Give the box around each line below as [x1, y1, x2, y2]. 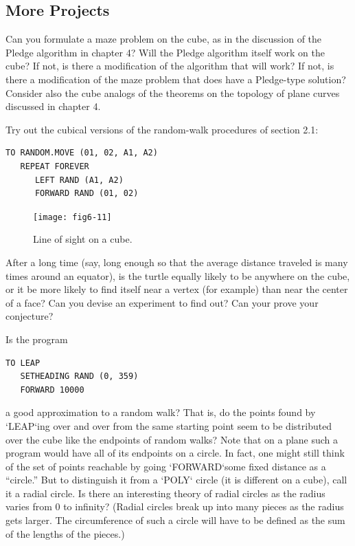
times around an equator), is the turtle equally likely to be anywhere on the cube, [5, 268, 350, 283]
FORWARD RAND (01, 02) [34, 188, 139, 199]
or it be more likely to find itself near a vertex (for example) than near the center [5, 282, 348, 296]
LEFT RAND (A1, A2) [34, 175, 124, 185]
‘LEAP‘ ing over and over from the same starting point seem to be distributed [5, 418, 332, 433]
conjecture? [5, 309, 54, 323]
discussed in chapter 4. [5, 99, 101, 113]
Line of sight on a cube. [33, 232, 133, 246]
